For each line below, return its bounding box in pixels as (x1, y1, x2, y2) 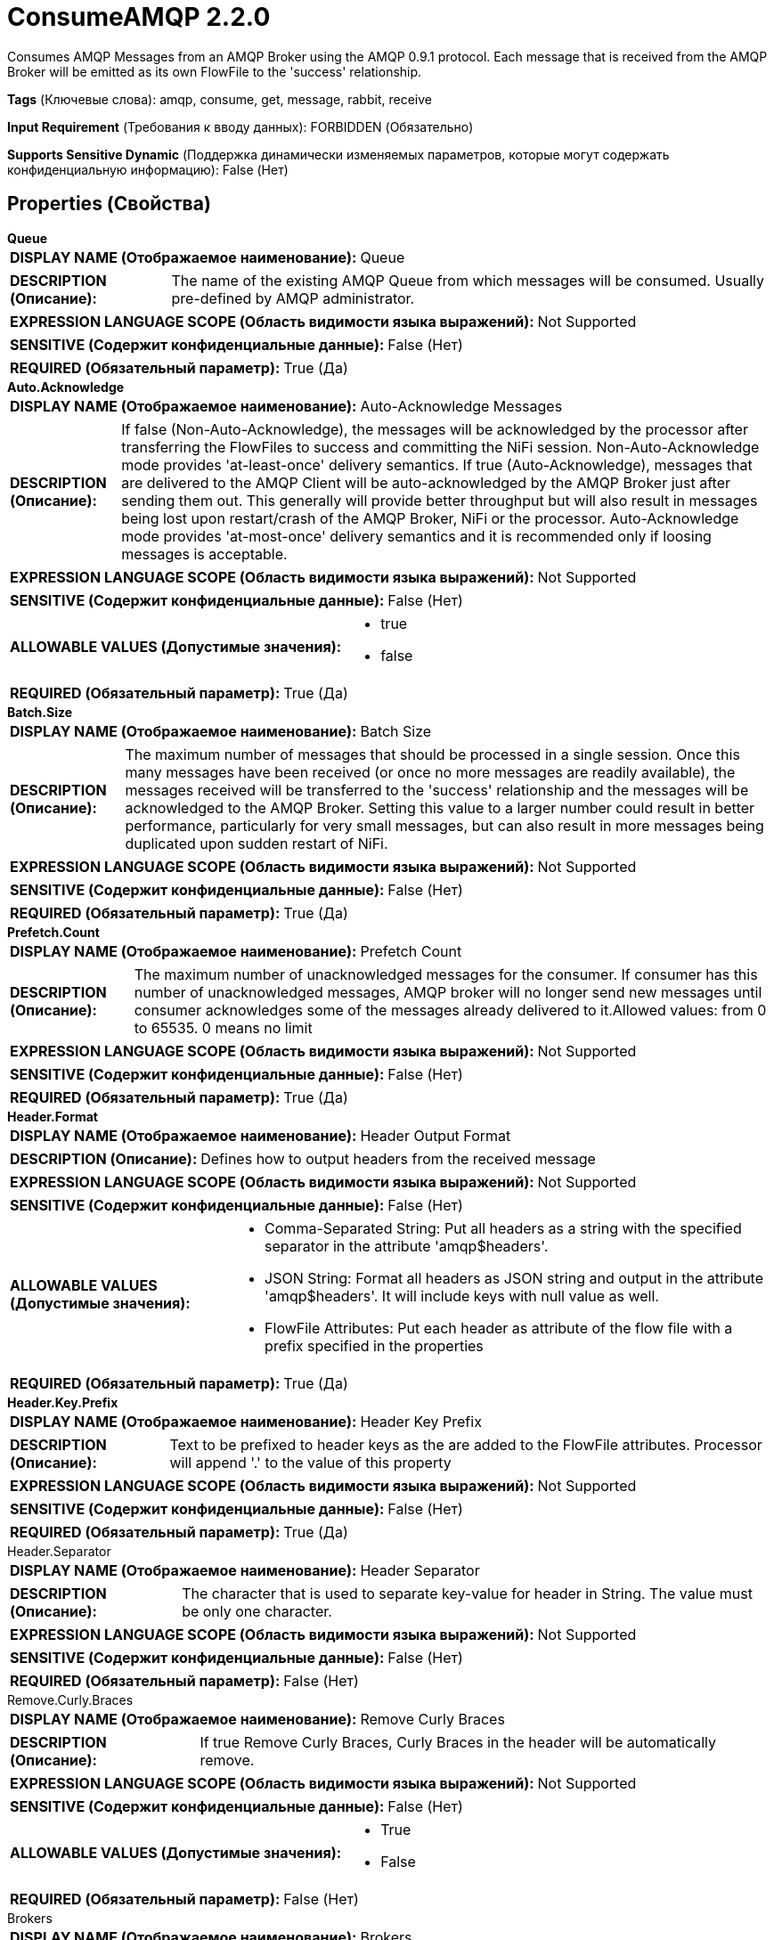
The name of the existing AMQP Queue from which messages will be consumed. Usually (171, 271, 765, 289)
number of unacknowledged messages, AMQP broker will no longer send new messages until (134, 982, 762, 1001)
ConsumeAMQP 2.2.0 (7, 2, 271, 32)
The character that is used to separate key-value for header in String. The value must (182, 1584, 753, 1602)
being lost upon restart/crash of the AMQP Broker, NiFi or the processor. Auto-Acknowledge (121, 509, 739, 527)
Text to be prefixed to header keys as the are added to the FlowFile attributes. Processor (169, 1435, 762, 1454)
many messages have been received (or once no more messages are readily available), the (125, 762, 736, 781)
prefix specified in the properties (265, 1336, 484, 1355)
